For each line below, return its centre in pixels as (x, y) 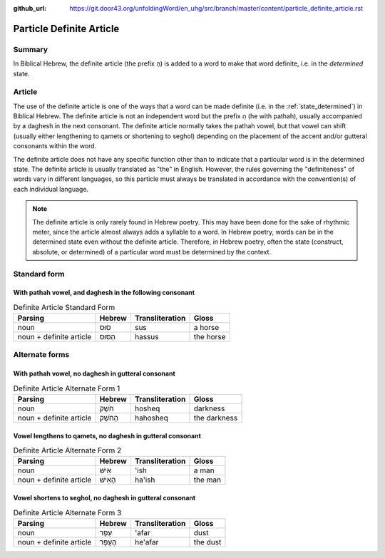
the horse (210, 337)
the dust (207, 542)
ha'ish (145, 480)
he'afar (147, 542)
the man (207, 480)
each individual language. (51, 189)
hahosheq (152, 418)
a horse (206, 328)
